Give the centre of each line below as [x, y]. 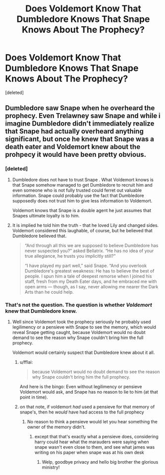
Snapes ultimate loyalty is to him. [46, 215]
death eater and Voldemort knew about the [73, 147]
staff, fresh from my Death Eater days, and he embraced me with [91, 281]
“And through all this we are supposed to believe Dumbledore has [91, 245]
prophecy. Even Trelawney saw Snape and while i [83, 116]
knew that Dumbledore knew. [41, 311]
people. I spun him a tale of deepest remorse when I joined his [88, 276]
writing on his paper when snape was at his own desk [89, 452]
